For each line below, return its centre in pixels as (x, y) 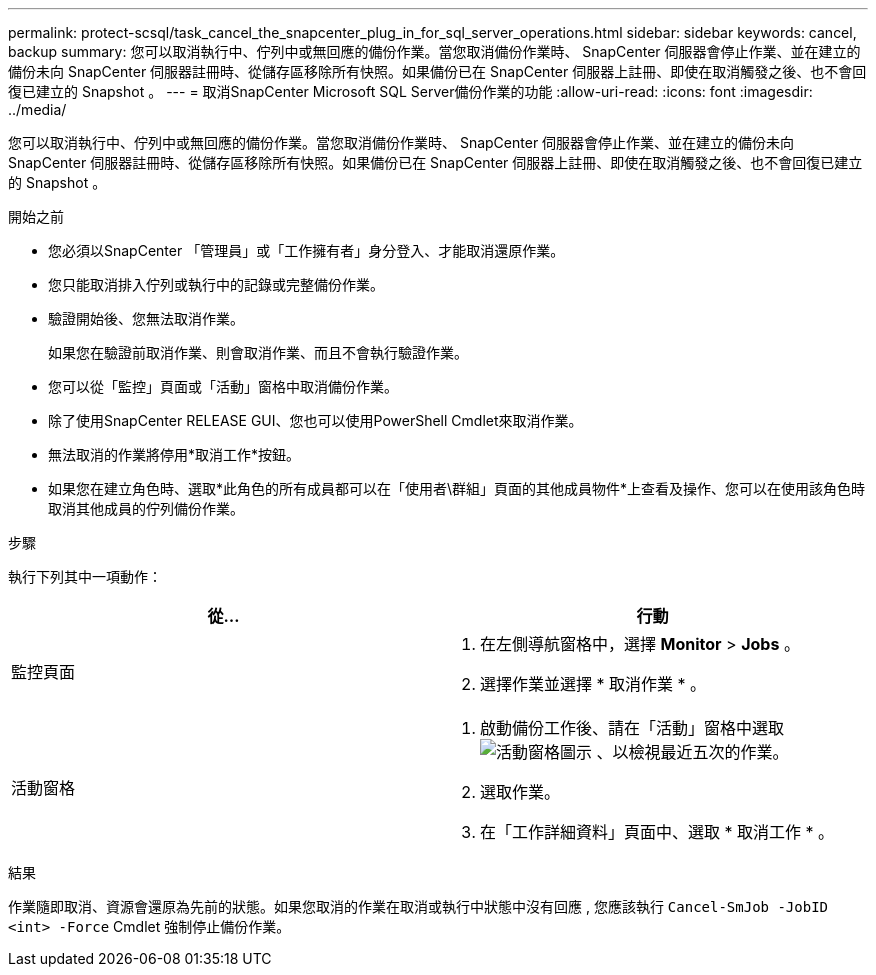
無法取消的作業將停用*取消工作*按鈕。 (174, 454)
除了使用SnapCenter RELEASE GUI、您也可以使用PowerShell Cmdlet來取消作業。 (315, 420)
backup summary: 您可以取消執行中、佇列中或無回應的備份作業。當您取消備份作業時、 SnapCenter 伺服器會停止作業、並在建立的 (434, 51)
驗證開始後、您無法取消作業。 (146, 318)
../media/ (37, 109)
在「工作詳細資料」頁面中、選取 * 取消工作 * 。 (657, 832)
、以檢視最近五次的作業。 (692, 752)
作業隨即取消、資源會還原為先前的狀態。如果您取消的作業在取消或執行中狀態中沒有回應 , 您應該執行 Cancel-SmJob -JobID (418, 906)
